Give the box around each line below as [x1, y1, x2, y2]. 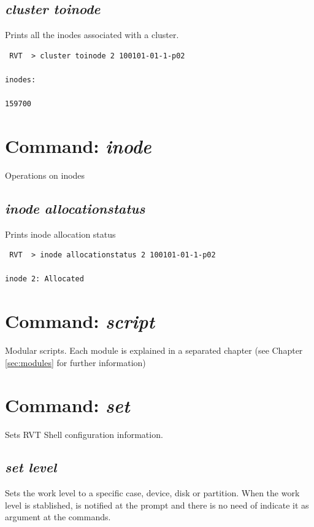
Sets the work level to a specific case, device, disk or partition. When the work [5, 486, 300, 499]
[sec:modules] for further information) [5, 356, 146, 369]
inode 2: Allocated [5, 275, 84, 284]
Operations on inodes [5, 168, 85, 181]
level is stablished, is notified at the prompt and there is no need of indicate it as [5, 498, 309, 511]
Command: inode [5, 133, 151, 158]
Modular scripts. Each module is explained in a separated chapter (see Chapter [5, 344, 303, 357]
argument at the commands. [5, 510, 111, 523]
